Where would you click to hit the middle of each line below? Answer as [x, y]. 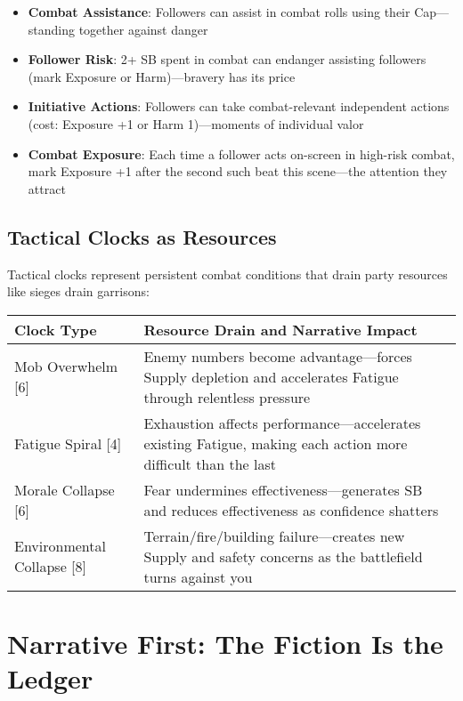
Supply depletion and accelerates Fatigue [271, 376]
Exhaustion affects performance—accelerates [282, 423]
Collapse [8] [50, 567]
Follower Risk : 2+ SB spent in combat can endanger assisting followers [227, 59]
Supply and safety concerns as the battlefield [283, 556]
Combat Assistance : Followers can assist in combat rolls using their [219, 12]
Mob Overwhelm [66, 367]
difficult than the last [210, 463]
